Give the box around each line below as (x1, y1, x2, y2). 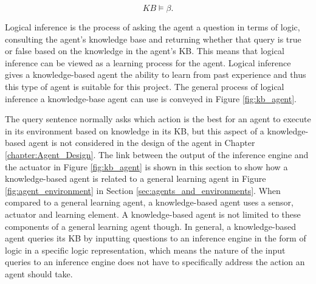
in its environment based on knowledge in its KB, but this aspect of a (5, 124, 264, 137)
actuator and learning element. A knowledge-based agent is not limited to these (5, 207, 301, 220)
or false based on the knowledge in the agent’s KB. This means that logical (5, 44, 284, 57)
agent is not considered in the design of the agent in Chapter (28, 136, 255, 149)
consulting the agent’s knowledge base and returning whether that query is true (5, 32, 301, 45)
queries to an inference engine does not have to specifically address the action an (5, 255, 305, 268)
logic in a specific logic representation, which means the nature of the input (5, 243, 286, 256)
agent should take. (5, 267, 73, 280)
